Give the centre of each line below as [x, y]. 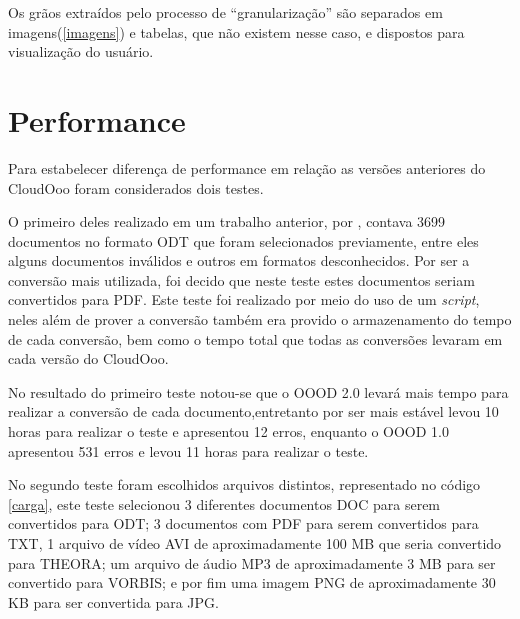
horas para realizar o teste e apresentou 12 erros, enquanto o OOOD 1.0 [228, 431]
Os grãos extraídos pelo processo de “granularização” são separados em [225, 12]
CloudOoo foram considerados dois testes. [136, 187]
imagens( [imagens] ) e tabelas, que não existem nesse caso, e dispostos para [236, 31]
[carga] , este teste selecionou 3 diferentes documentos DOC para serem [224, 503]
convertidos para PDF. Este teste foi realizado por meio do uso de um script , [244, 299]
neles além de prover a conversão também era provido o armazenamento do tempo [260, 319]
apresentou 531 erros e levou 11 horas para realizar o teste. [188, 450]
